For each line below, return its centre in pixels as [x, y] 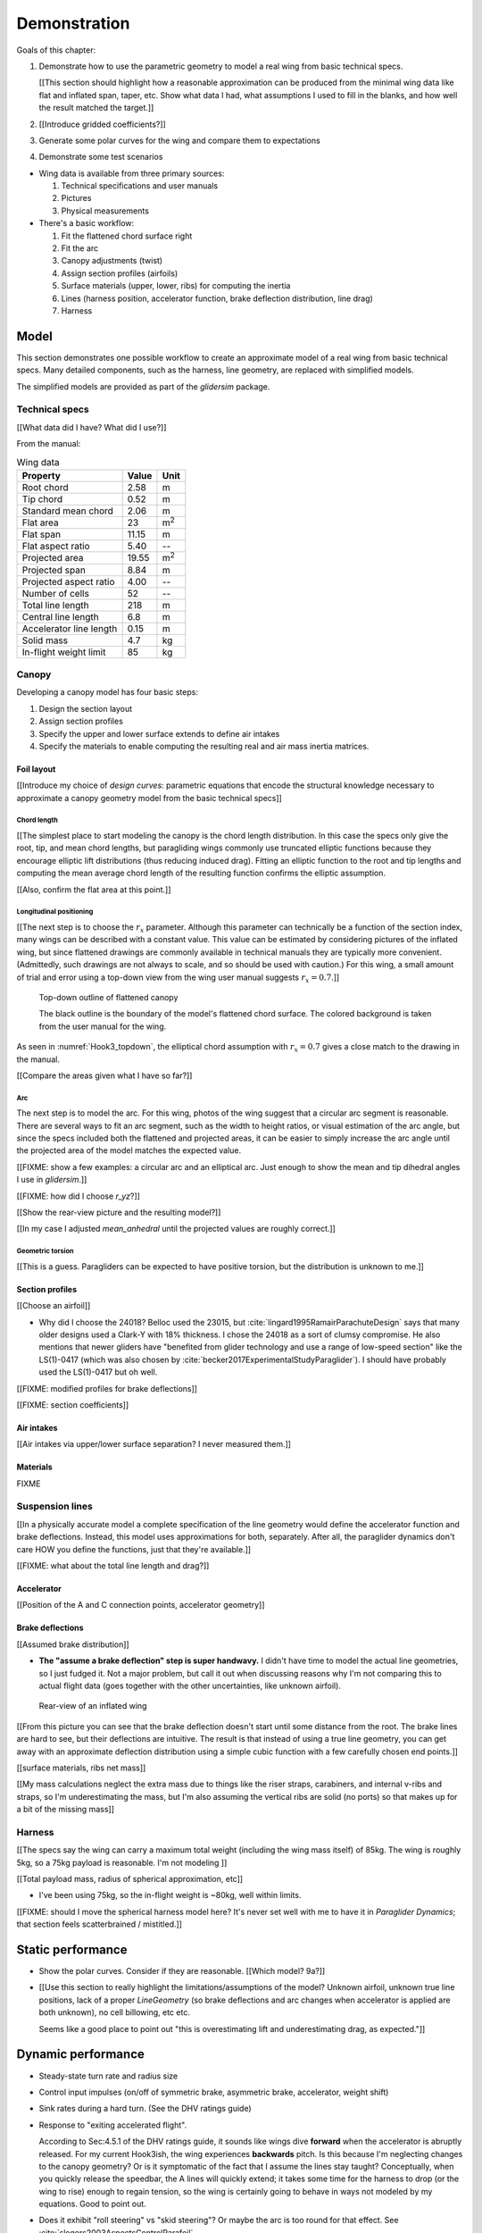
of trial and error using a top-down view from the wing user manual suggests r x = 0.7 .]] [178, 978]
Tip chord [42, 498]
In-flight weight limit [64, 652]
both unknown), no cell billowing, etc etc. [115, 2012]
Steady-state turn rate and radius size [108, 2076]
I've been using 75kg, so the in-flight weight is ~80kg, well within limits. [170, 1895]
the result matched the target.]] [96, 108]
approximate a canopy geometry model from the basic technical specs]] [150, 798]
